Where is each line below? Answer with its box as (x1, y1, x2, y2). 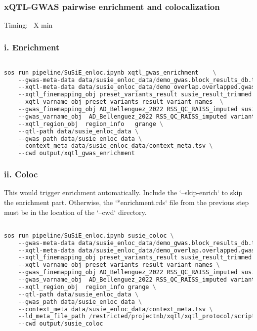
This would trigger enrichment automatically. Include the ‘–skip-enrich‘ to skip (4, 187, 243, 198)
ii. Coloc (4, 168, 38, 180)
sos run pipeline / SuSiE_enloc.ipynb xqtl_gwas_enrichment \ (4, 69, 216, 76)
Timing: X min (4, 20, 53, 30)
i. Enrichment (4, 41, 60, 53)
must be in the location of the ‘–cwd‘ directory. (4, 207, 147, 217)
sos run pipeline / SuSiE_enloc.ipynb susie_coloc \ (4, 232, 174, 239)
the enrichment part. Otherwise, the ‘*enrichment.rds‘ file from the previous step (4, 197, 249, 207)
